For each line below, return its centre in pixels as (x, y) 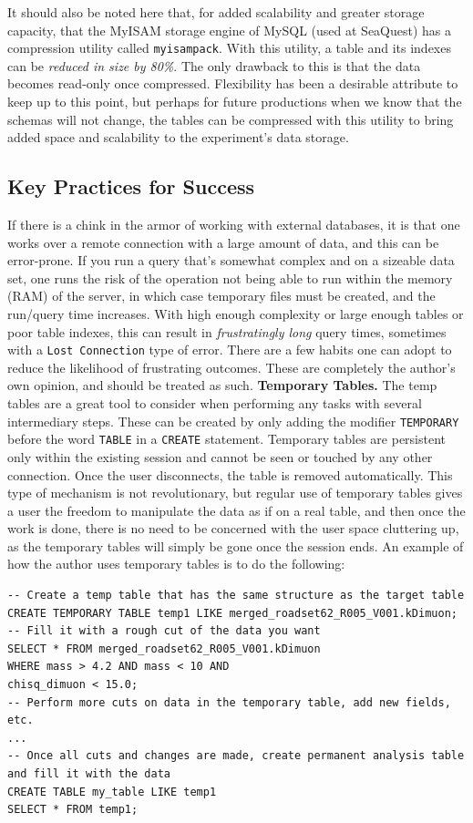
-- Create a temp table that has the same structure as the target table (236, 596)
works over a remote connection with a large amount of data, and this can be (223, 242)
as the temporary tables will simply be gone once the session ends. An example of (236, 545)
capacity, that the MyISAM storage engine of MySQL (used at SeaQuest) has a (230, 30)
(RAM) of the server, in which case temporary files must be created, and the (221, 296)
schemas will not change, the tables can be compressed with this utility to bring (231, 119)
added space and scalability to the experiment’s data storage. (178, 137)
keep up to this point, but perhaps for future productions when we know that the (235, 102)
